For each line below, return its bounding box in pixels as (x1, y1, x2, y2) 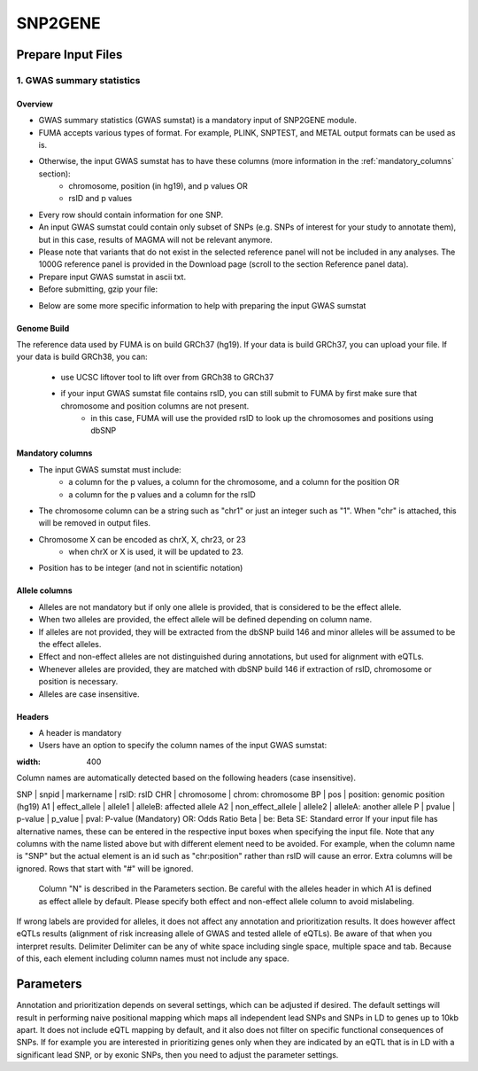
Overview (16, 98, 53, 109)
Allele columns (16, 585, 73, 596)
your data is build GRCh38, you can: (16, 351, 148, 363)
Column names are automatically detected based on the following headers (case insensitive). (16, 772, 356, 784)
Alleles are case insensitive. (38, 688, 140, 700)
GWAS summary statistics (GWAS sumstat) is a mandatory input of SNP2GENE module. (38, 115, 358, 126)
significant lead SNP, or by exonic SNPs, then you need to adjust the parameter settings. (16, 1049, 339, 1059)
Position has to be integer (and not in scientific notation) (38, 563, 243, 574)
